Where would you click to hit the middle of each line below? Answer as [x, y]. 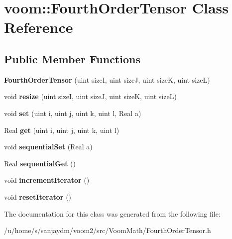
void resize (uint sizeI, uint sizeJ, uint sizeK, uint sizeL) [90, 96]
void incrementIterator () [47, 180]
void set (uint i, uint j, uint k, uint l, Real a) [73, 113]
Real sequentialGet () [40, 163]
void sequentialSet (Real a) [48, 147]
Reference [39, 27]
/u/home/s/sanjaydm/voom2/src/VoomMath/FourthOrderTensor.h [108, 230]
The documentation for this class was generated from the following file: [112, 213]
